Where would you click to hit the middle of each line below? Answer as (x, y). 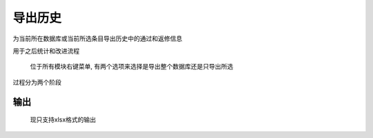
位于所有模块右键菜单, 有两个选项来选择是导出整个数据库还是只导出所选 (132, 67)
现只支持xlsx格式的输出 (63, 119)
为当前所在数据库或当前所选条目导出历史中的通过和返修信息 (97, 38)
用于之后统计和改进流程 (46, 51)
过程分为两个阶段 (37, 82)
